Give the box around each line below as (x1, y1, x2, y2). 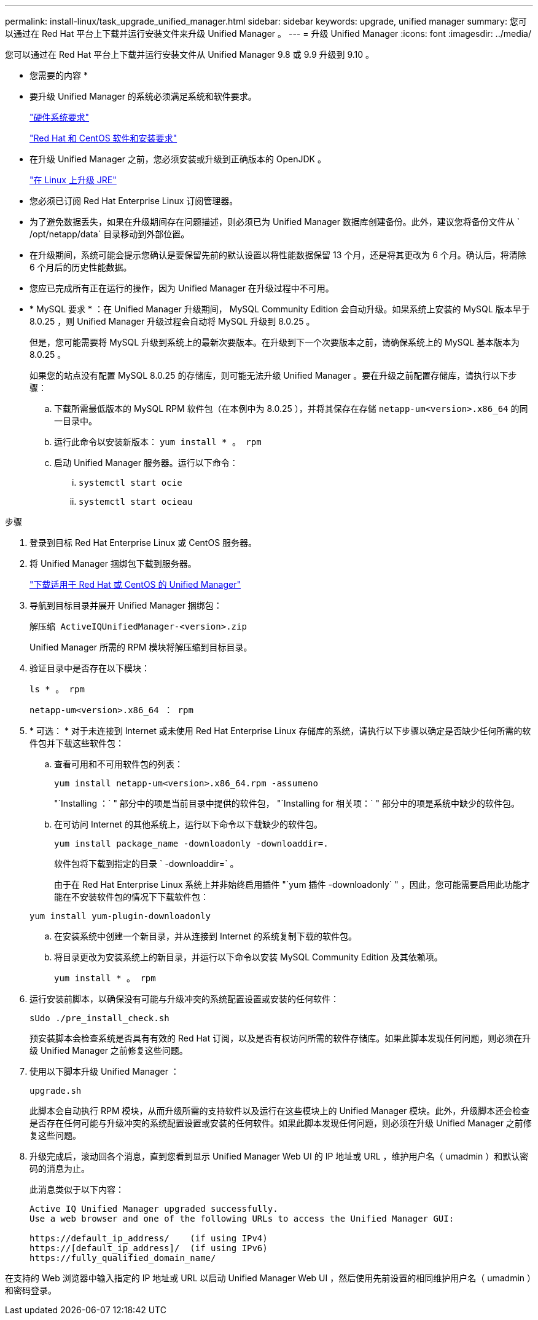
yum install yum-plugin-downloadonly (29, 911, 211, 921)
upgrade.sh (29, 1086, 82, 1096)
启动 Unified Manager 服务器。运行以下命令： (54, 457, 238, 468)
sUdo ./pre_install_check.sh (29, 1013, 170, 1023)
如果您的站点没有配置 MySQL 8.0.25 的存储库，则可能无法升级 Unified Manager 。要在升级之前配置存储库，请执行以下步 (29, 370, 517, 381)
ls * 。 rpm (29, 684, 85, 694)
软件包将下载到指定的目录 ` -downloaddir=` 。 (54, 858, 239, 869)
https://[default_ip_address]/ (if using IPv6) (29, 1243, 268, 1253)
